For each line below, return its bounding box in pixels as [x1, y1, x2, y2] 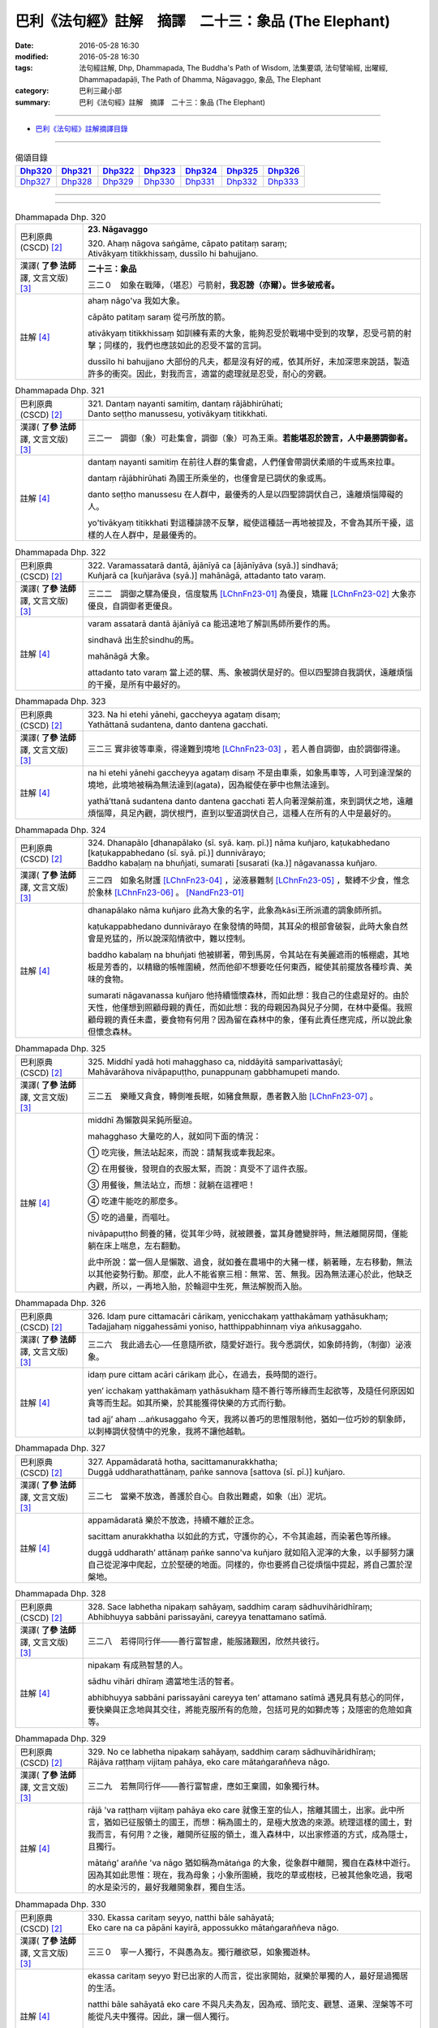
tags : [15, 63, 33, 73]
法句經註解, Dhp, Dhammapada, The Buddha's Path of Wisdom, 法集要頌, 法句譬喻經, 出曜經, [79, 63, 389, 73]
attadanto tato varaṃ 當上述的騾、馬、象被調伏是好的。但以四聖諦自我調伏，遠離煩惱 [88, 666, 413, 677]
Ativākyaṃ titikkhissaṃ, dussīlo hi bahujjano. [88, 248, 259, 260]
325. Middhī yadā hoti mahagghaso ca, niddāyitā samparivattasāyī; [88, 1055, 344, 1067]
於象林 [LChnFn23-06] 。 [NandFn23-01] [88, 887, 244, 898]
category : [15, 86, 49, 96]
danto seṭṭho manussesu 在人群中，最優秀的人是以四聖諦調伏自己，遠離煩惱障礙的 [88, 489, 403, 501]
